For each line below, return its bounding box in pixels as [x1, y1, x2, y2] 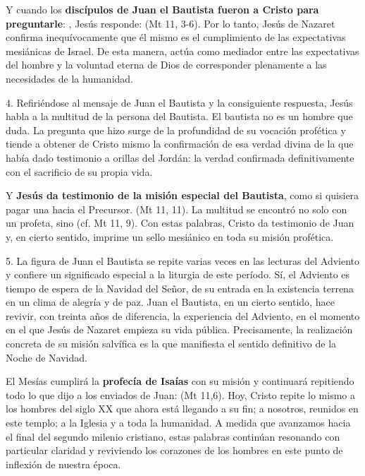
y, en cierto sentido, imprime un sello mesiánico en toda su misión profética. [6, 229, 334, 244]
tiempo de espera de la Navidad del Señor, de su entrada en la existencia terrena [6, 280, 354, 295]
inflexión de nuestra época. [6, 456, 121, 471]
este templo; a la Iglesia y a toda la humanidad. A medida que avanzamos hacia [6, 415, 351, 430]
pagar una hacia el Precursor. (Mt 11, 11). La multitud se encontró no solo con [6, 201, 347, 216]
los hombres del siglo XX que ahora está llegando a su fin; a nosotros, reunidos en [6, 401, 359, 416]
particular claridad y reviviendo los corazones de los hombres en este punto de [6, 443, 343, 458]
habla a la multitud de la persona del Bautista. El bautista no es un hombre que [6, 109, 353, 124]
